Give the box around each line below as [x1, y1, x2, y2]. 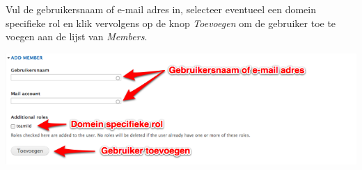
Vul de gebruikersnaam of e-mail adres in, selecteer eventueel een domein [6, 2, 316, 16]
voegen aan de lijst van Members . [6, 29, 148, 44]
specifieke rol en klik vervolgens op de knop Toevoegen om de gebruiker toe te [6, 15, 336, 30]
